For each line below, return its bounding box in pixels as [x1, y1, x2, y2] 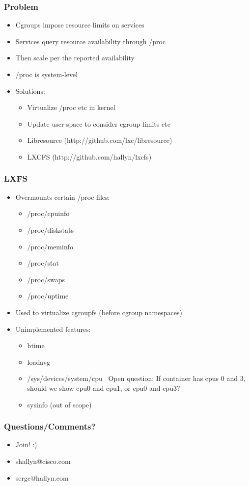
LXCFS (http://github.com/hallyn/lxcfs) [27, 151, 152, 162]
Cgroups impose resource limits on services [15, 20, 144, 30]
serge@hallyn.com [15, 472, 69, 483]
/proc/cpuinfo [27, 208, 70, 218]
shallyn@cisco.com [15, 456, 71, 466]
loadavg [27, 356, 51, 367]
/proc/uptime [27, 291, 69, 301]
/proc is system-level [15, 69, 78, 79]
